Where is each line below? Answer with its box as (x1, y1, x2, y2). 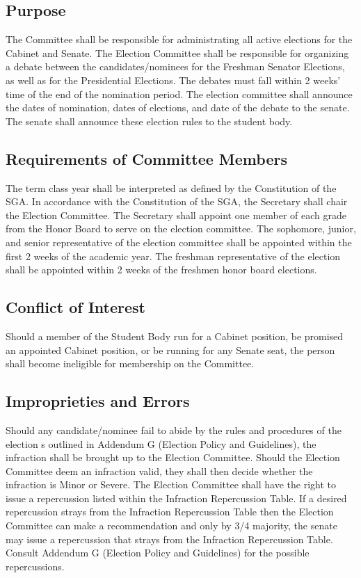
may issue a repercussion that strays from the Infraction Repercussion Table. (6, 531, 333, 546)
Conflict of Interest (6, 296, 146, 318)
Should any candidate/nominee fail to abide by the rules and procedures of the (6, 422, 342, 437)
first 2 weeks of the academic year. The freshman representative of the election (6, 248, 341, 263)
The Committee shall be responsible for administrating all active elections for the (6, 32, 353, 47)
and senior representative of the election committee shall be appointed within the (6, 234, 352, 249)
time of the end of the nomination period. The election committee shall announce (6, 86, 353, 101)
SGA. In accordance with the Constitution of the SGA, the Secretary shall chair (6, 194, 348, 209)
